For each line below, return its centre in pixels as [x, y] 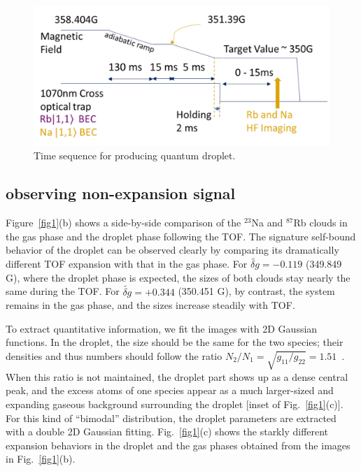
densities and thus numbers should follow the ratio [114, 355]
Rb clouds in [320, 223]
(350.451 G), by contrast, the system [256, 291]
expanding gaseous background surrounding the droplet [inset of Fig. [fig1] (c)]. [175, 404]
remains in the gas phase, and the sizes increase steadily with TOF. [150, 305]
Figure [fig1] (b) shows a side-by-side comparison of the [123, 223]
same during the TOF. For [63, 291]
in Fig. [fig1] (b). [41, 459]
